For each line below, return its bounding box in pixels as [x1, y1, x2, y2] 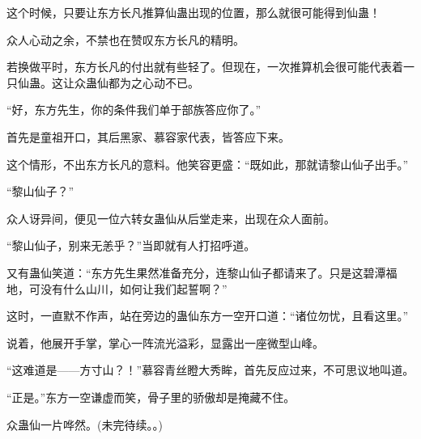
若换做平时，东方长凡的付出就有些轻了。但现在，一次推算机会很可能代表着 [6, 58, 403, 75]
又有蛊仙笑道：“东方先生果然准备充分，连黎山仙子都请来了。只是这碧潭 [6, 264, 386, 281]
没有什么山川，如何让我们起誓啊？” [40, 280, 228, 297]
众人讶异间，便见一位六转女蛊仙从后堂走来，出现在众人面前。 [6, 209, 335, 226]
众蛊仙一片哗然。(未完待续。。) [6, 416, 163, 433]
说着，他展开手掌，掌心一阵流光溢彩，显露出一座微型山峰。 [6, 334, 324, 351]
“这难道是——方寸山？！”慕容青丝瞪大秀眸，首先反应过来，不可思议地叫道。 [6, 361, 415, 378]
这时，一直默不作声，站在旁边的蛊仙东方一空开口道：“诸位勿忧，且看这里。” [6, 307, 409, 324]
